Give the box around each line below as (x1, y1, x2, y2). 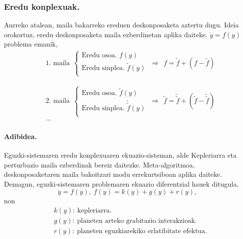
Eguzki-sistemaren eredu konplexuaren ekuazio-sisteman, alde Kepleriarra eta (4, 149, 237, 160)
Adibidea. (4, 131, 37, 141)
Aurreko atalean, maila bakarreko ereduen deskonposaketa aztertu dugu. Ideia (4, 20, 239, 30)
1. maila (45, 59, 70, 67)
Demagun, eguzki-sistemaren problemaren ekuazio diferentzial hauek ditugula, (4, 178, 239, 189)
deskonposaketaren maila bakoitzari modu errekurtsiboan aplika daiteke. (4, 169, 222, 179)
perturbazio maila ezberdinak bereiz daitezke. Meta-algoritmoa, (4, 159, 195, 169)
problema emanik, (4, 39, 58, 49)
